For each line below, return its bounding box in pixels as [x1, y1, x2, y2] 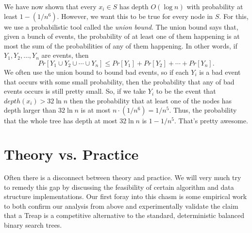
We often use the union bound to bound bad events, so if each [4, 67, 189, 77]
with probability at [186, 1, 243, 11]
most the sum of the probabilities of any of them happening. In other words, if [4, 40, 237, 50]
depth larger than [4, 105, 56, 115]
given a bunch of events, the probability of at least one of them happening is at [4, 31, 240, 41]
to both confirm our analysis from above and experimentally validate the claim [4, 200, 238, 211]
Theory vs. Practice [4, 144, 139, 164]
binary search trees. [4, 220, 62, 230]
